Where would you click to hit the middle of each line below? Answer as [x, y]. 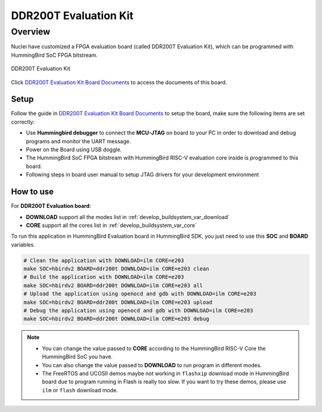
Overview [31, 32]
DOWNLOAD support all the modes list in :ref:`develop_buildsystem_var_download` [128, 217]
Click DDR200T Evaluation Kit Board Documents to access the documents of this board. [119, 82]
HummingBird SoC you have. [78, 357]
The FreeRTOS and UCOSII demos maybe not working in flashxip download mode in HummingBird [165, 373]
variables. [23, 244]
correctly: [23, 122]
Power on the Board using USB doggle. [74, 150]
